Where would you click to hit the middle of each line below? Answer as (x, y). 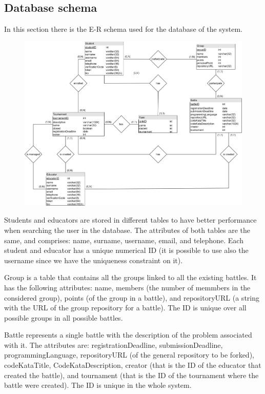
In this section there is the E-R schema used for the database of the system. (123, 29)
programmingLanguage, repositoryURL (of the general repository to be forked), (129, 355)
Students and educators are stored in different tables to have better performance (130, 220)
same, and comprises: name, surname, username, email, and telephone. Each (124, 240)
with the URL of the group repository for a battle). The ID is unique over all (125, 308)
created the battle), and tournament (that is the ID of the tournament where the (131, 375)
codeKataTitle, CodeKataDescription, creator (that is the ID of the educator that (133, 365)
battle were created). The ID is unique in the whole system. (98, 385)
